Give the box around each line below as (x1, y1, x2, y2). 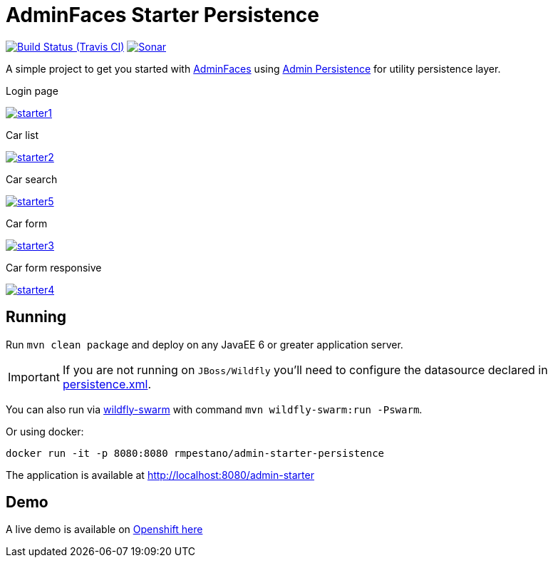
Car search (6, 172, 58, 185)
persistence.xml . (62, 376, 152, 391)
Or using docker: (6, 425, 84, 438)
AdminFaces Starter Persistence (6, 3, 319, 27)
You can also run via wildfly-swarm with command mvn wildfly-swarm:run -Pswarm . (6, 403, 423, 415)
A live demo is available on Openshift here (6, 523, 203, 536)
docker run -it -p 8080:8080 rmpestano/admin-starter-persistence (6, 447, 385, 459)
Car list (6, 128, 39, 141)
